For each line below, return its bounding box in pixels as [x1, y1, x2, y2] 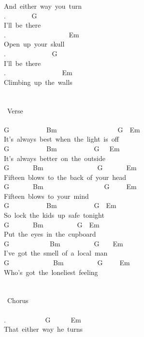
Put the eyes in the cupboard [4, 229, 96, 239]
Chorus [7, 295, 29, 305]
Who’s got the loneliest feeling [4, 267, 98, 277]
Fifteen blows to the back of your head [4, 172, 127, 182]
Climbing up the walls [4, 77, 72, 87]
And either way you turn [4, 1, 82, 11]
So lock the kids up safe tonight [4, 210, 104, 220]
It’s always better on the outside [4, 153, 105, 163]
